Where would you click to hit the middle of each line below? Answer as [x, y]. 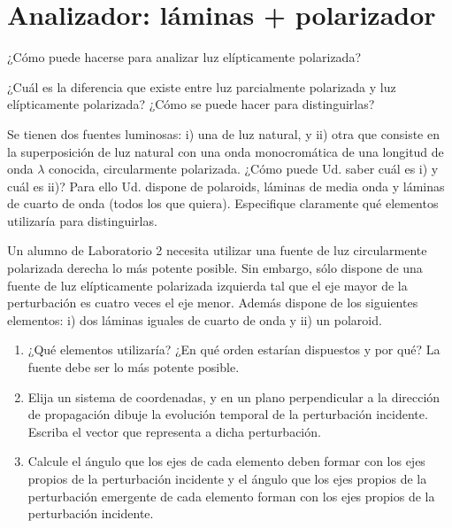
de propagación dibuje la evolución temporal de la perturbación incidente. [228, 414]
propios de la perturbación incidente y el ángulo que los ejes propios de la [227, 478]
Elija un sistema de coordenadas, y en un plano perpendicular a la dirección [234, 396]
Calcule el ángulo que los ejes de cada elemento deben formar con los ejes [226, 461]
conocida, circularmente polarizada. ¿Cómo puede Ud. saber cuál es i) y [244, 169]
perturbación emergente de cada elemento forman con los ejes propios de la [231, 496]
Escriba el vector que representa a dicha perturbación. [174, 431]
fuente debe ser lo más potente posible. [134, 367]
